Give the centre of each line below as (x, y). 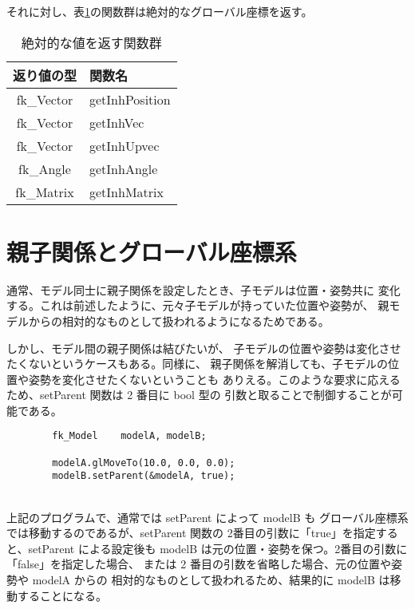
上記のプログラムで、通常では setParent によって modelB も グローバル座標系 (207, 517)
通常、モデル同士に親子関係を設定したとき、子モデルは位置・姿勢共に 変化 (204, 289)
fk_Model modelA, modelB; (129, 436)
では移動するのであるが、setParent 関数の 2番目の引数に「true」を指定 (191, 533)
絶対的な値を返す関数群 (91, 42)
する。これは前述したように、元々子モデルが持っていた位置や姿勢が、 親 (198, 305)
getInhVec (117, 122)
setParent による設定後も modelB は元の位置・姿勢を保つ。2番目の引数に (218, 548)
